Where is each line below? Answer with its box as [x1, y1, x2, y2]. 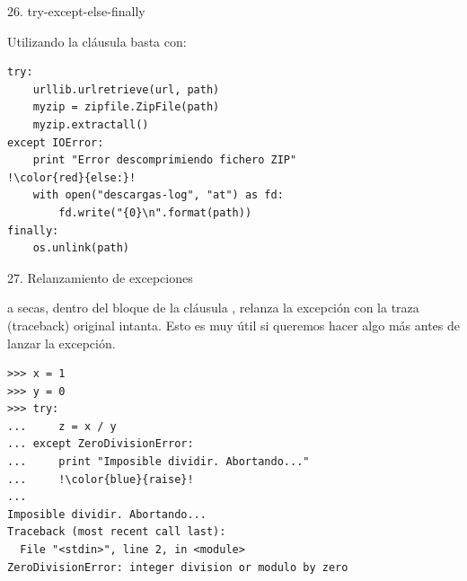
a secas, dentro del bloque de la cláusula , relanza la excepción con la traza [7, 298, 419, 317]
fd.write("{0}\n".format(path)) [58, 206, 252, 219]
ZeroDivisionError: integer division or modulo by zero [7, 560, 348, 574]
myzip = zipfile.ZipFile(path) [32, 101, 220, 114]
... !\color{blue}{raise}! [7, 472, 194, 486]
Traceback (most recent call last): [7, 525, 226, 539]
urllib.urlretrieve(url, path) [32, 83, 220, 96]
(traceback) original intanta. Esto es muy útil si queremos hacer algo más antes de [7, 315, 460, 334]
